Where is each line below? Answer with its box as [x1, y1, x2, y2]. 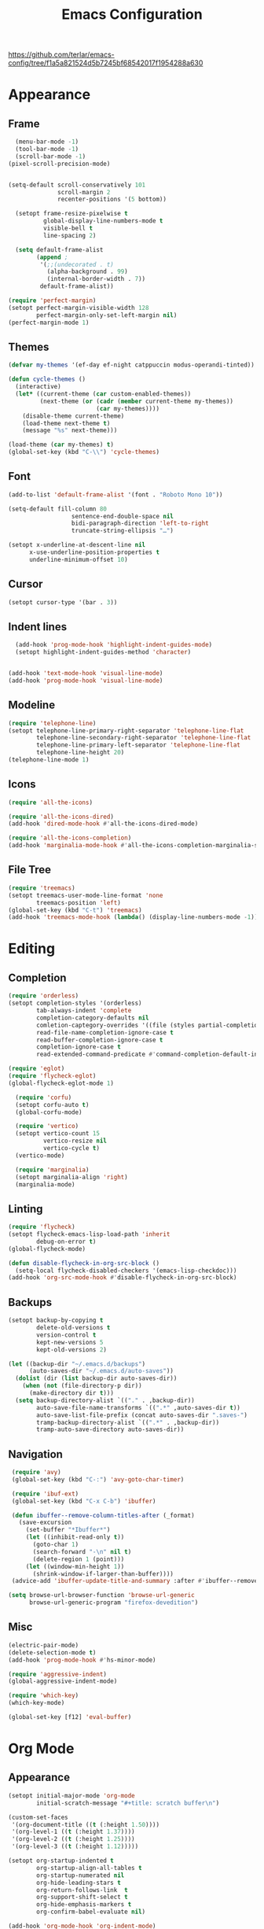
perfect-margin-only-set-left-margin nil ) [36, 311, 178, 319]
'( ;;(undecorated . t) [39, 260, 114, 268]
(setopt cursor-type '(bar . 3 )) [8, 598, 118, 607]
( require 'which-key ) [8, 1691, 79, 1700]
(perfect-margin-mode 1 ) [8, 319, 90, 326]
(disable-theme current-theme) [22, 411, 125, 420]
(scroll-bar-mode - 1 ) [15, 152, 86, 160]
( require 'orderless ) [8, 992, 79, 1000]
